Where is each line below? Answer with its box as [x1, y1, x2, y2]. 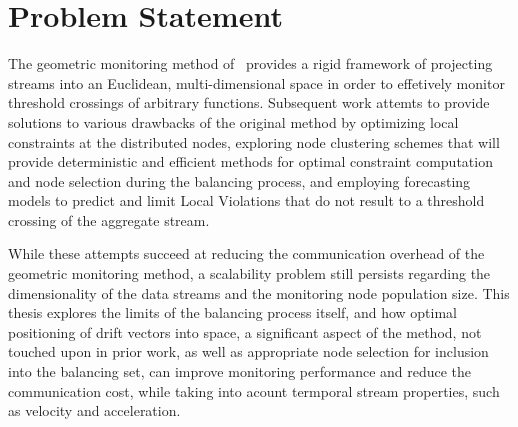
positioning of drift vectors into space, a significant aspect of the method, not [8, 321, 482, 342]
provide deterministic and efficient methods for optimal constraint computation [8, 151, 493, 172]
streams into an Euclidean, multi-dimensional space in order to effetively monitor [8, 72, 505, 93]
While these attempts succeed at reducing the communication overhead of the [8, 243, 485, 264]
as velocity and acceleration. [8, 400, 181, 421]
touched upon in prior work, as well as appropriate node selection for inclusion [8, 341, 489, 362]
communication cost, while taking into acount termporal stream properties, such [8, 380, 500, 401]
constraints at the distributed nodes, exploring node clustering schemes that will [8, 131, 500, 152]
